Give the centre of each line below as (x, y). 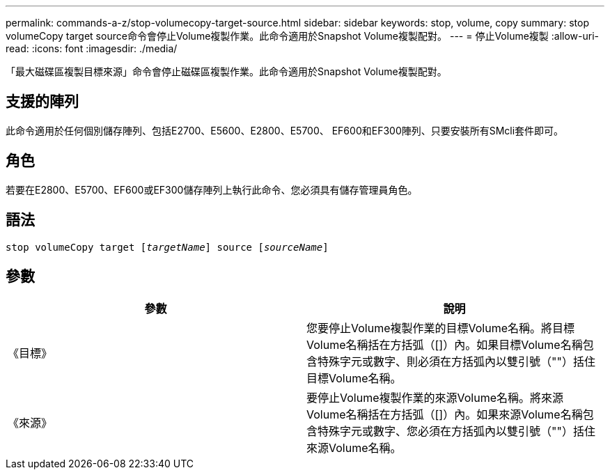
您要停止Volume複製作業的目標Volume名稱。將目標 (441, 328)
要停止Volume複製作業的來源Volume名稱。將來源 (435, 398)
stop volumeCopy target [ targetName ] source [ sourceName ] (167, 247)
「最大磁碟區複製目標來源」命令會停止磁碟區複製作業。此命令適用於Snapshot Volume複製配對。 (226, 71)
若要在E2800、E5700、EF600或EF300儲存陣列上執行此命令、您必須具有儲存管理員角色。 (212, 189)
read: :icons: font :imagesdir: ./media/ (92, 48)
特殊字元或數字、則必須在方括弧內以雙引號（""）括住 (456, 362)
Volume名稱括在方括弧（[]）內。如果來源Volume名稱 (445, 415)
